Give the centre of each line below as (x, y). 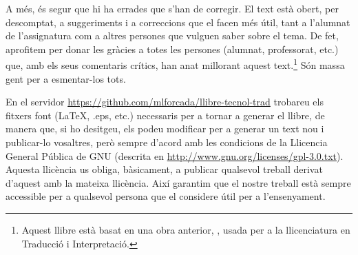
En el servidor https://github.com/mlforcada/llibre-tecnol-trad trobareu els (165, 102)
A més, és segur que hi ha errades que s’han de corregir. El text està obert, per (172, 8)
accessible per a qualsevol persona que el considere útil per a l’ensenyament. (166, 196)
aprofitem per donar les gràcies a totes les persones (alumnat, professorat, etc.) (172, 49)
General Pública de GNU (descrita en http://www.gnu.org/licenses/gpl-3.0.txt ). (175, 155)
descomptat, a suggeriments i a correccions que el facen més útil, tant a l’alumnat (178, 22)
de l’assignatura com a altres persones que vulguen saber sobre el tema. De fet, (172, 35)
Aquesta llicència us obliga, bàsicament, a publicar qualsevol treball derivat (164, 169)
